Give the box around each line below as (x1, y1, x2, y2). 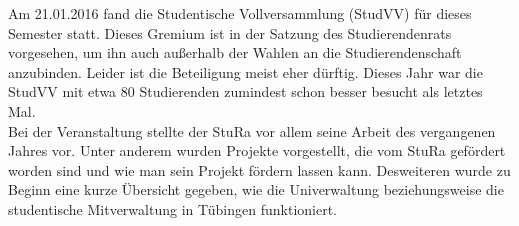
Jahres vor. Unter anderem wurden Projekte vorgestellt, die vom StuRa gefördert (8, 140, 506, 161)
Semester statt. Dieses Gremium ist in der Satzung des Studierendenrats (8, 22, 452, 43)
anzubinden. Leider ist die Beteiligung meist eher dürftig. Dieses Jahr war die (8, 61, 483, 82)
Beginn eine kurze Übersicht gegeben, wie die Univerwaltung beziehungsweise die (8, 179, 504, 200)
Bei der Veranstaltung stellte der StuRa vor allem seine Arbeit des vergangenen (8, 120, 496, 141)
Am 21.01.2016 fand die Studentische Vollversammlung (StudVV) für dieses (8, 3, 472, 23)
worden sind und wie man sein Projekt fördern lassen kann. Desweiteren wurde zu (8, 159, 511, 180)
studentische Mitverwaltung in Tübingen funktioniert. (8, 198, 337, 219)
